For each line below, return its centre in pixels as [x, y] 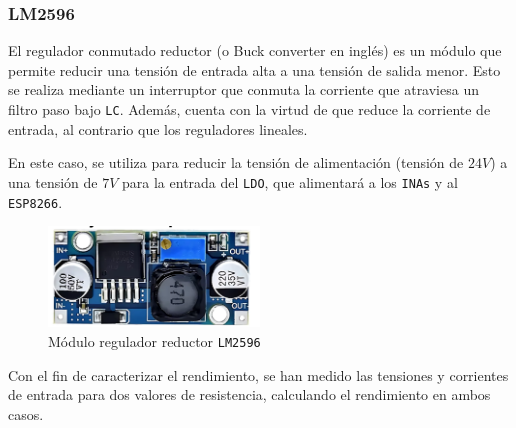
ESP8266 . [35, 201]
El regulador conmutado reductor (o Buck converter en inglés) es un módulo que [255, 50]
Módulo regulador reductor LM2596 [154, 340]
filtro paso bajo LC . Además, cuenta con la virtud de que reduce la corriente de [249, 109]
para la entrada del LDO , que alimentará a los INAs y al [290, 181]
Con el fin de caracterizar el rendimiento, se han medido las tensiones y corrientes [258, 374]
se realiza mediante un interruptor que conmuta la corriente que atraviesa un [243, 89]
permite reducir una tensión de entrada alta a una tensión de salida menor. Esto [254, 69]
